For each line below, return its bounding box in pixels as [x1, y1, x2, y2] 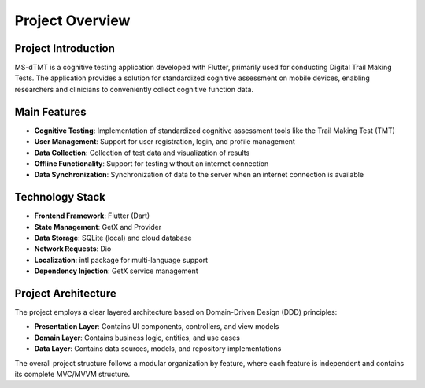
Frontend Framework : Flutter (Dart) [34, 211, 150, 220]
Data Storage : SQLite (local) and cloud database [34, 233, 192, 242]
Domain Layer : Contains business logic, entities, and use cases [34, 333, 240, 342]
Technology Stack [14, 190, 105, 204]
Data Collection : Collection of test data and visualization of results [34, 148, 250, 157]
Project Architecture [14, 286, 117, 300]
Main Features [14, 105, 87, 118]
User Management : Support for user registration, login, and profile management [34, 137, 295, 146]
